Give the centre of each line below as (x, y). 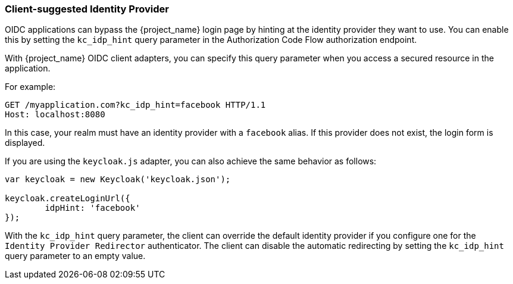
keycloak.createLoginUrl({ (68, 199)
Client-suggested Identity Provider (87, 9)
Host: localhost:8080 (55, 115)
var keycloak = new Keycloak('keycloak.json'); (118, 180)
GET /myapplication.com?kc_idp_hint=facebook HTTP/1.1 (135, 105)
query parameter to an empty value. (75, 256)
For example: (30, 87)
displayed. (25, 143)
